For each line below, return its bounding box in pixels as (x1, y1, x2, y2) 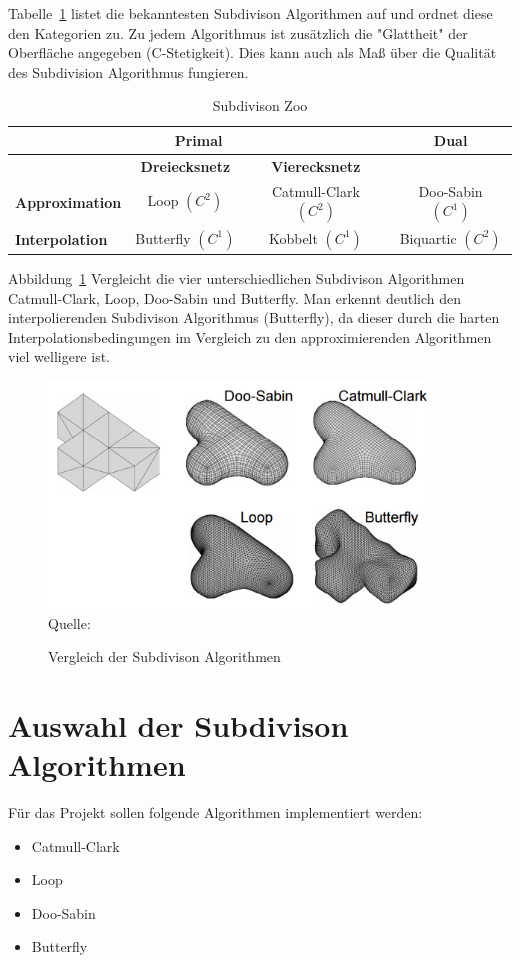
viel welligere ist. (8, 346, 110, 367)
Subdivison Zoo (212, 95, 308, 116)
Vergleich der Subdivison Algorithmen (48, 646, 281, 667)
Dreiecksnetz (140, 155, 231, 176)
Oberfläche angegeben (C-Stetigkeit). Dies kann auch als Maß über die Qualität (8, 42, 497, 63)
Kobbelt (268, 227, 318, 248)
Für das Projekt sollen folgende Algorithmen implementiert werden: (8, 802, 423, 823)
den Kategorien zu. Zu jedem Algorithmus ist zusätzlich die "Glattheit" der (8, 22, 468, 43)
